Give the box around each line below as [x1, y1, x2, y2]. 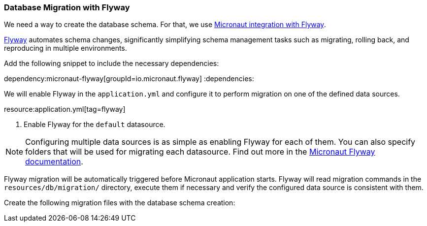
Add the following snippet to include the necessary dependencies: [4, 59, 219, 68]
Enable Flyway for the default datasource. [24, 120, 165, 129]
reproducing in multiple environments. [4, 44, 127, 53]
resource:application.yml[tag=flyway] [4, 105, 126, 114]
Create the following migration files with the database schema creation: [4, 198, 235, 207]
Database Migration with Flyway [4, 2, 130, 12]
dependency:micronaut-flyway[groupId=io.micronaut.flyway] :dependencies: [4, 74, 254, 83]
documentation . [25, 157, 83, 167]
